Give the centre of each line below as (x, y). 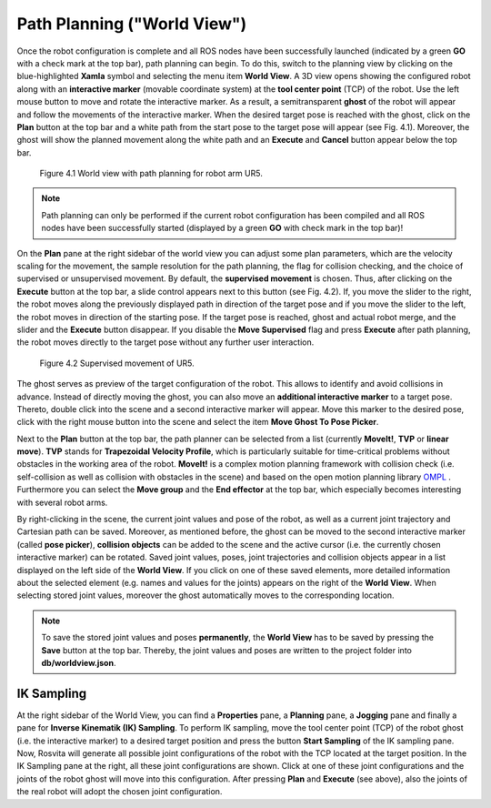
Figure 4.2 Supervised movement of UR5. (117, 363)
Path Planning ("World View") (132, 24)
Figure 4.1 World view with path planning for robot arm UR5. (151, 174)
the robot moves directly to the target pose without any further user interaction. (165, 342)
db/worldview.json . (79, 662)
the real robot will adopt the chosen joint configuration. (120, 792)
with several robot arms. (62, 502)
